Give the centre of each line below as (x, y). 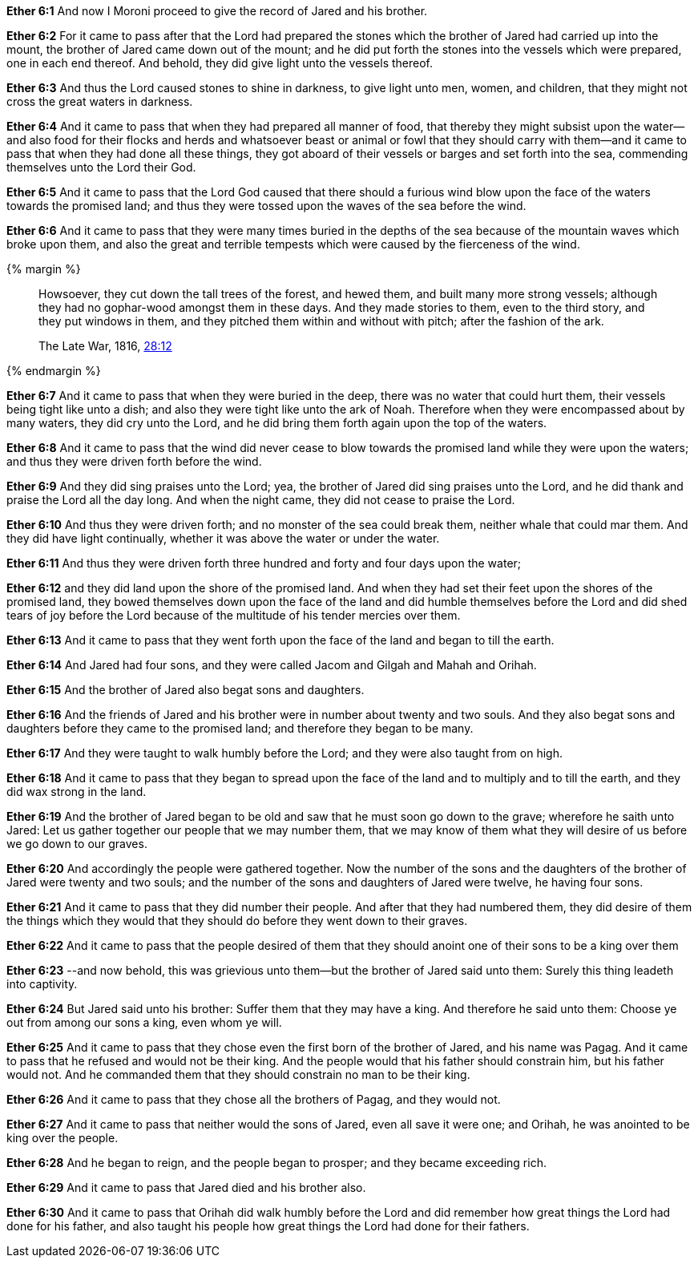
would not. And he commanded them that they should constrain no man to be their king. (238, 1074)
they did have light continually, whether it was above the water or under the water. (223, 538)
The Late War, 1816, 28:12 (105, 346)
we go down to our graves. (77, 844)
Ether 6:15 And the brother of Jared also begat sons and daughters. (186, 690)
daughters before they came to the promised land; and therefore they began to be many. (240, 728)
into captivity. (42, 984)
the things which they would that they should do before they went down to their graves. (237, 921)
